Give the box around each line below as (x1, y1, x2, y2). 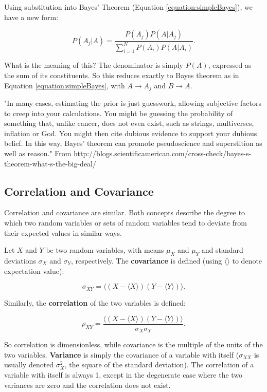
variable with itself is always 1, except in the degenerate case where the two (4, 369, 243, 380)
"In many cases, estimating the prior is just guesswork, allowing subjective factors (4, 98, 261, 108)
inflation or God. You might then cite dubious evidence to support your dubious (4, 127, 257, 138)
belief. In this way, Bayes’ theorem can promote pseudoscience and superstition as (4, 138, 262, 148)
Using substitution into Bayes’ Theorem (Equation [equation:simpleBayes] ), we (4, 2, 253, 12)
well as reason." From (4, 147, 72, 158)
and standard (201, 245, 243, 255)
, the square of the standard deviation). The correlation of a (64, 359, 254, 370)
